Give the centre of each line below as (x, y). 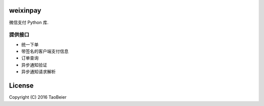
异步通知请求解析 (38, 72)
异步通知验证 (34, 65)
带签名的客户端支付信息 (45, 52)
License (21, 86)
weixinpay (25, 10)
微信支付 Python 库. (29, 22)
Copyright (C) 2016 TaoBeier (38, 97)
